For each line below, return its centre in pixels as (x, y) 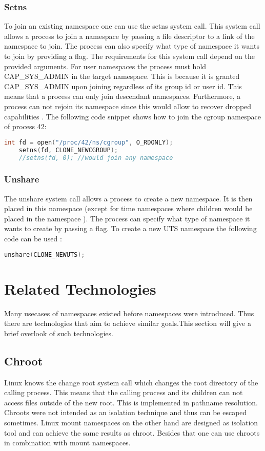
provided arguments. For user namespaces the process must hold (105, 66)
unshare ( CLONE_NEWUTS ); (45, 254)
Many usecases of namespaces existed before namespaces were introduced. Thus (129, 313)
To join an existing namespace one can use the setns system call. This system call (132, 26)
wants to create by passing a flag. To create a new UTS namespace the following (130, 228)
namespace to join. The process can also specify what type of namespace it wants (132, 46)
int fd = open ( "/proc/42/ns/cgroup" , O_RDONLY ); (89, 142)
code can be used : (33, 238)
